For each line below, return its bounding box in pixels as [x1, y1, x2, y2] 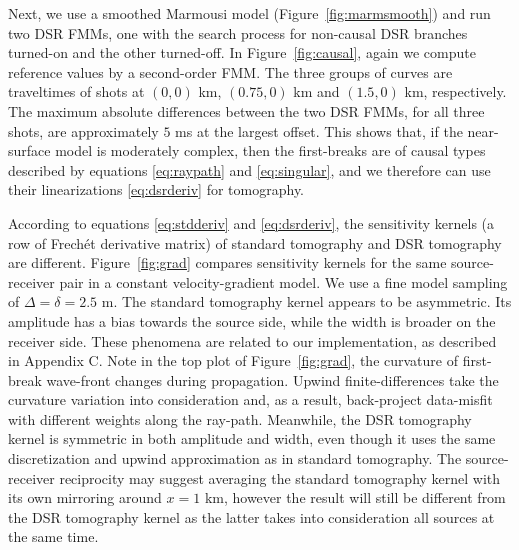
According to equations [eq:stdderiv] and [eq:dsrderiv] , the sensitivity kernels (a [8, 212, 495, 233]
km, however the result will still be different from [204, 487, 506, 508]
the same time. [8, 526, 99, 547]
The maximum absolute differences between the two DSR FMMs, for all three [8, 100, 485, 121]
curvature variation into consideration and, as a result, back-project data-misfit [8, 389, 493, 410]
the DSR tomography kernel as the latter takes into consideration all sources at [8, 506, 495, 527]
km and [293, 81, 340, 102]
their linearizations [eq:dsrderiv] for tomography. [8, 179, 305, 200]
